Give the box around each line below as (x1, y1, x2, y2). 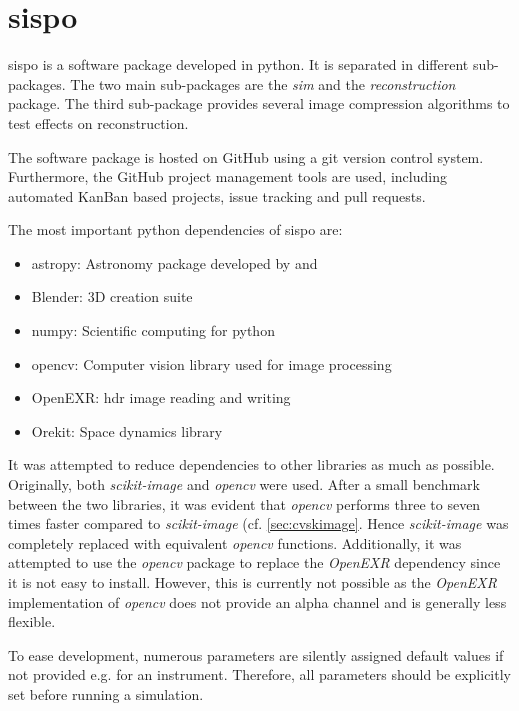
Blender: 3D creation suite (31, 286, 193, 307)
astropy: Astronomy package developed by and (31, 252, 318, 273)
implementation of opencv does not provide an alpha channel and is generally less (8, 591, 507, 612)
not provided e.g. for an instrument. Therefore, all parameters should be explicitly (8, 664, 511, 685)
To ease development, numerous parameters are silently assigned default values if (8, 644, 504, 665)
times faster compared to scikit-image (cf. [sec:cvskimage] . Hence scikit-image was (8, 513, 509, 534)
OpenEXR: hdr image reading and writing (31, 387, 291, 408)
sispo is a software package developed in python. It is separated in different (8, 54, 469, 75)
